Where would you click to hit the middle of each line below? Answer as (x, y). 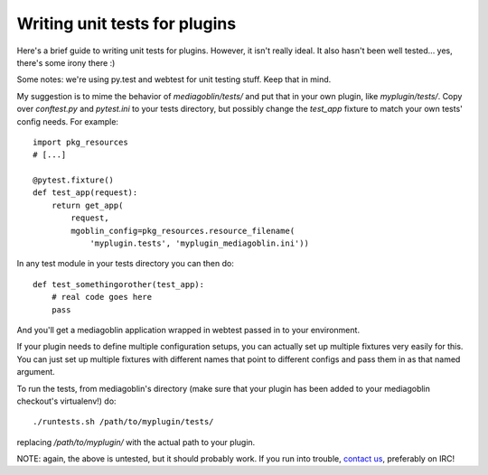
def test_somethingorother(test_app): (119, 284)
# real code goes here (102, 297)
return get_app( (87, 205)
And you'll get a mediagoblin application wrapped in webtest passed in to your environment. (188, 330)
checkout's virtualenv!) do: (66, 401)
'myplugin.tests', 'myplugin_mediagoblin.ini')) (199, 243)
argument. (36, 372)
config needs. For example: (68, 121)
